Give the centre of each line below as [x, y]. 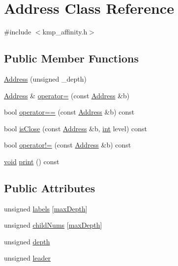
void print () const [32, 161]
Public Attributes [50, 188]
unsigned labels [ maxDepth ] [46, 208]
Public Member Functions [71, 58]
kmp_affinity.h [65, 32]
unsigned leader [28, 258]
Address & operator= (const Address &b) [67, 95]
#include [18, 32]
